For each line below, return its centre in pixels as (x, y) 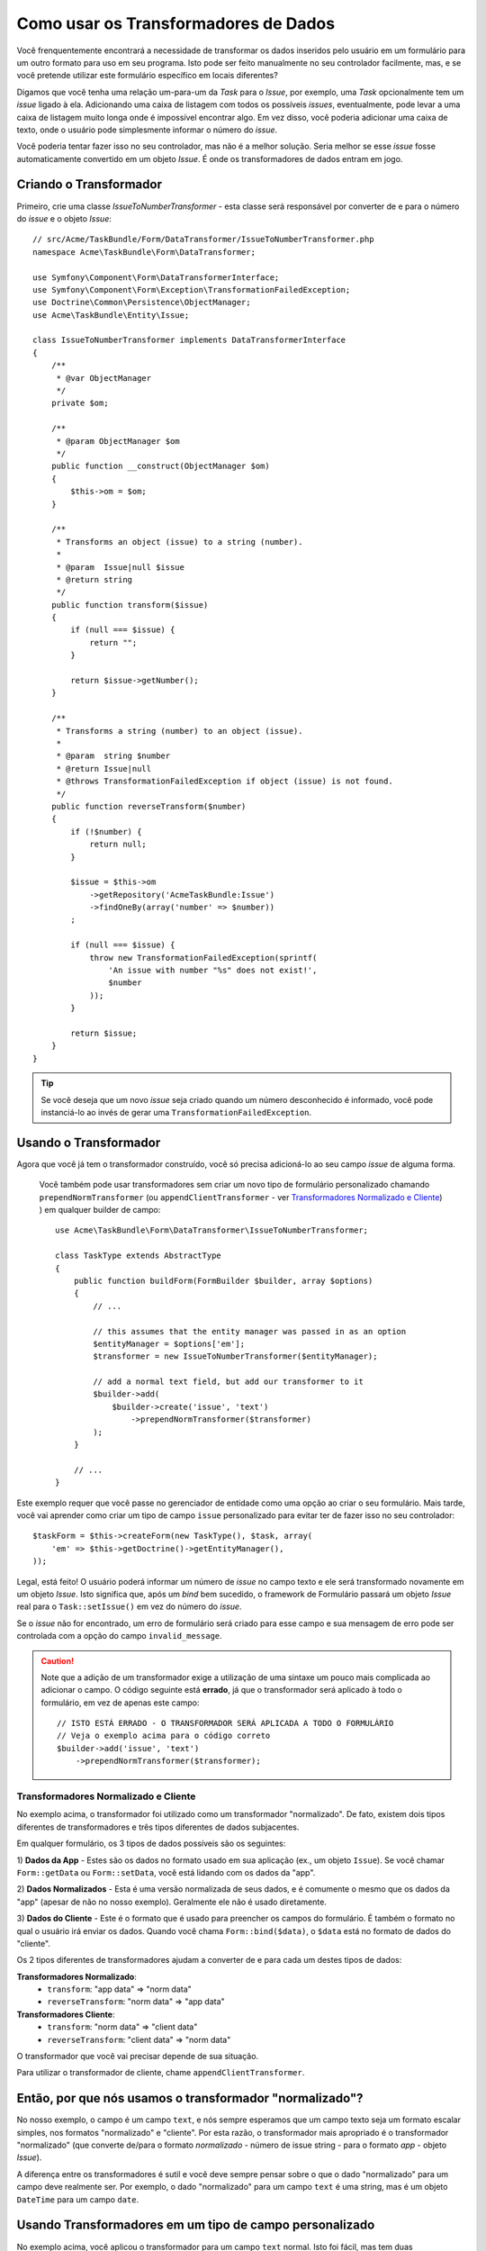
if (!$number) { (106, 832)
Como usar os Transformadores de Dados (176, 23)
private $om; (80, 403)
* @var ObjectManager (104, 378)
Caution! (58, 1660)
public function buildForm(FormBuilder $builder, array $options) (223, 1280)
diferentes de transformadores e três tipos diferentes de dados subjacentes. (158, 1827)
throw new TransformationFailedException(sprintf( (203, 958)
